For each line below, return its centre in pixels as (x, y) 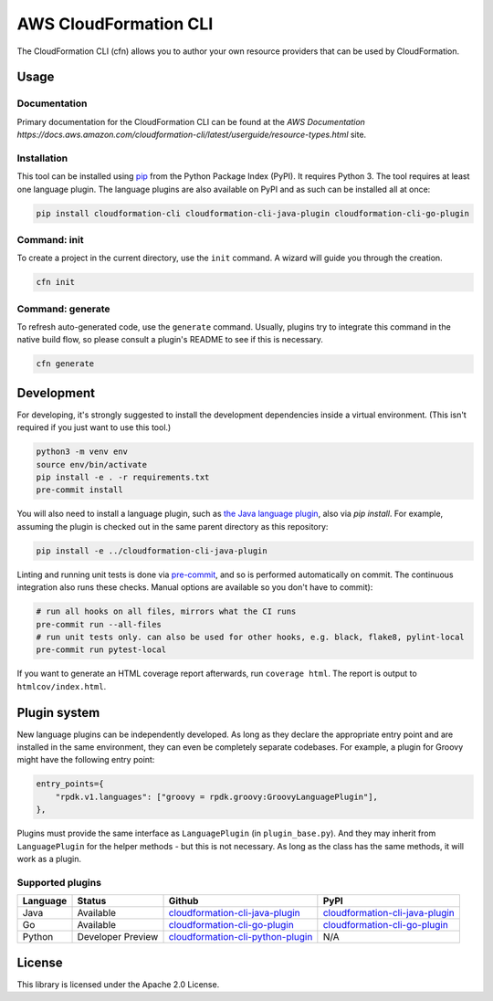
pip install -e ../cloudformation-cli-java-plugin (152, 551)
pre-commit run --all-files (99, 624)
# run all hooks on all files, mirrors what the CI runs (166, 611)
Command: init (50, 239)
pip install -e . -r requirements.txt (123, 478)
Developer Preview (118, 937)
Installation (42, 158)
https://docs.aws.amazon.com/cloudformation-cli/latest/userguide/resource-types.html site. (192, 135)
